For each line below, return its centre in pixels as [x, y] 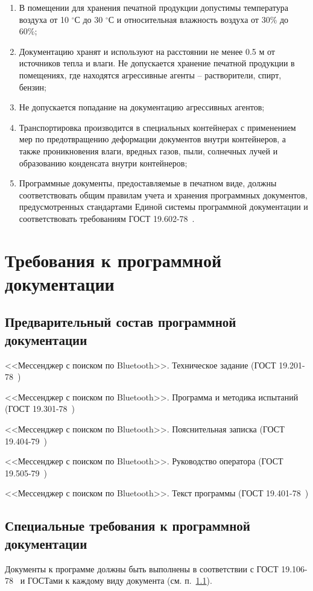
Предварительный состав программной [121, 322]
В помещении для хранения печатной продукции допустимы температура [153, 7]
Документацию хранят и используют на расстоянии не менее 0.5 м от [147, 51]
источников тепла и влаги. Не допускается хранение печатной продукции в [157, 63]
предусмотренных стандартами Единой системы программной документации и [163, 207]
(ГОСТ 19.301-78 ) [40, 409]
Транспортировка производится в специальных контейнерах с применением [157, 127]
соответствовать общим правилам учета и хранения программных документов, [163, 194]
